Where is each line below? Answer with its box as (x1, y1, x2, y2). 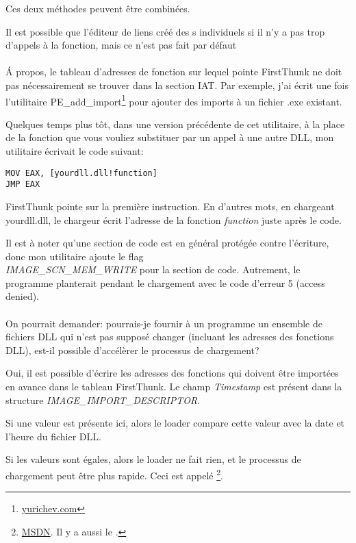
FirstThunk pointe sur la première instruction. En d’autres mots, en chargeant (5, 199, 335, 213)
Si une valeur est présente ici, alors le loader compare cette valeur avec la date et (5, 416, 345, 430)
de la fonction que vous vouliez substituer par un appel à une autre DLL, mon (5, 130, 334, 144)
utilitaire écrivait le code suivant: (5, 144, 144, 157)
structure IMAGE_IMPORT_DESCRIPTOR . (5, 392, 201, 407)
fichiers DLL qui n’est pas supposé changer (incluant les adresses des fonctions (5, 329, 334, 344)
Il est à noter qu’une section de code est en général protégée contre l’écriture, (5, 236, 329, 250)
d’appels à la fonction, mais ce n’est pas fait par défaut (5, 38, 237, 52)
